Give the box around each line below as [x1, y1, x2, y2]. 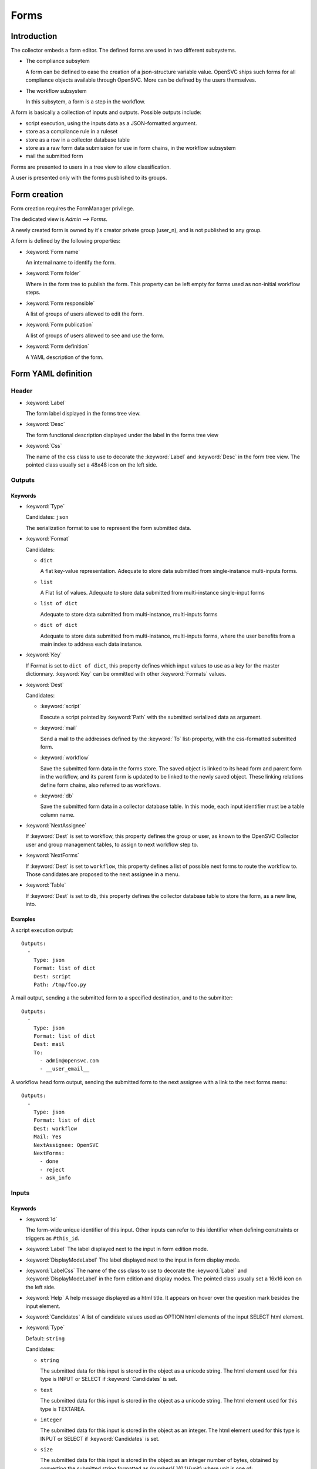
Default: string [25, 1334, 65, 1342]
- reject [39, 1166, 65, 1173]
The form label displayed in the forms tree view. [25, 410, 141, 417]
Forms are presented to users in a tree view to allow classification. [11, 163, 171, 170]
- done [39, 1158, 59, 1165]
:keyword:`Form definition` [25, 343, 89, 350]
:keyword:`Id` [25, 1216, 58, 1223]
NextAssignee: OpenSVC [33, 1142, 99, 1148]
